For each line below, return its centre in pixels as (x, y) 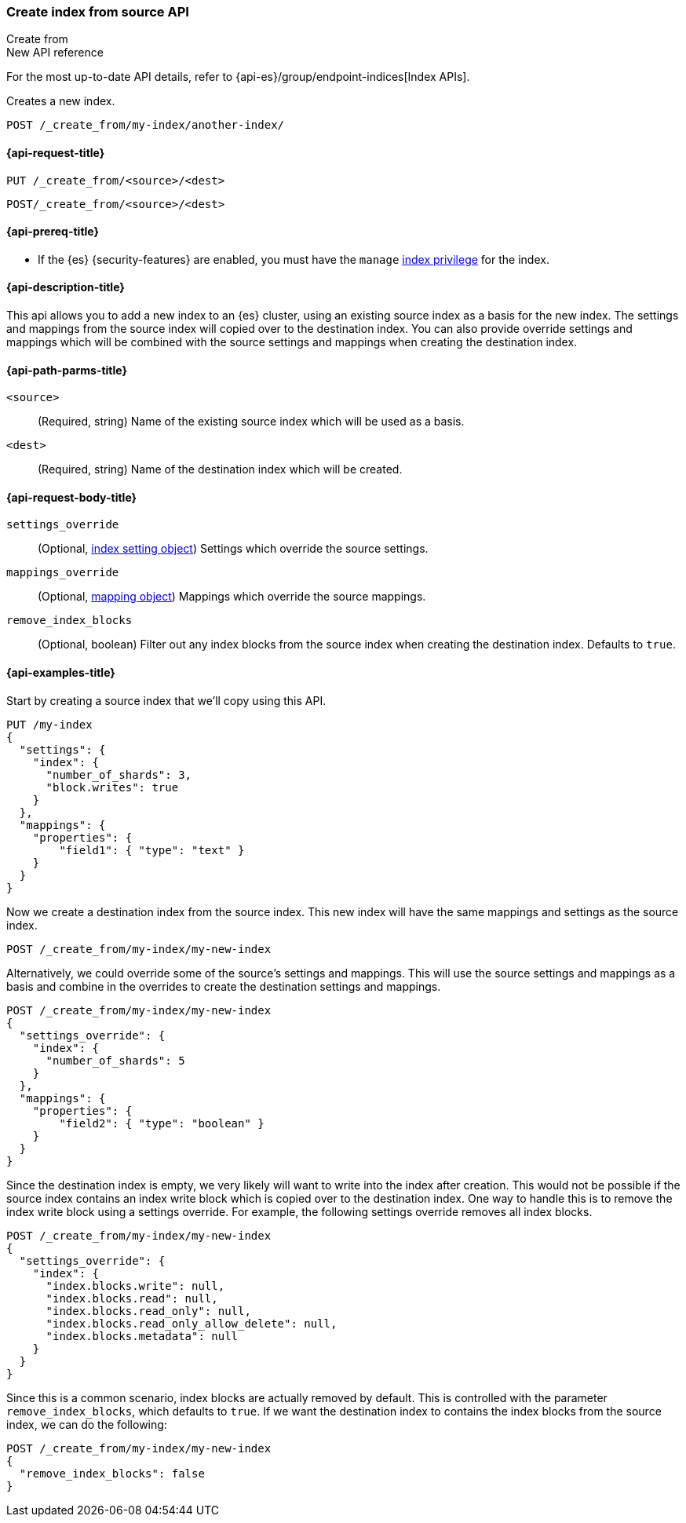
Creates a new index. (61, 101)
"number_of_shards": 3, (119, 774)
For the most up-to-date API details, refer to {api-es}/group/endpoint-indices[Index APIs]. (238, 77)
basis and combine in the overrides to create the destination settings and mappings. (224, 986)
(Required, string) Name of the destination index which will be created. (220, 469)
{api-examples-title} (61, 673)
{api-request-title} (56, 152)
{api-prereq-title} (53, 232)
